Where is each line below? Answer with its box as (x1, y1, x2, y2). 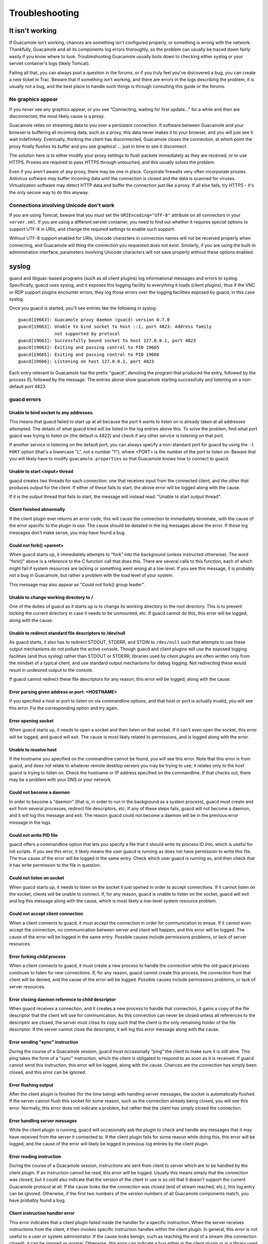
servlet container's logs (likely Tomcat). (9, 60, 90, 67)
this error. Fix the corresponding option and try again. (9, 705, 119, 711)
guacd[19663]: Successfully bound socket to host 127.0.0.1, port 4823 (18, 337, 196, 343)
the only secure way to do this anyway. (9, 189, 89, 195)
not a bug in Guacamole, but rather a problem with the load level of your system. (9, 572, 174, 578)
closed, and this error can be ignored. (9, 1069, 86, 1075)
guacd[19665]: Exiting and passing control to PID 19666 (18, 351, 160, 357)
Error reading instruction (9, 1153, 62, 1159)
